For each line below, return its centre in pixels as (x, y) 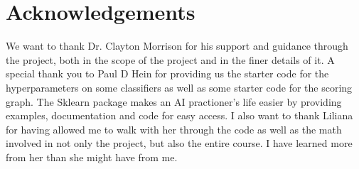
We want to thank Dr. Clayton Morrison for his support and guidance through (177, 46)
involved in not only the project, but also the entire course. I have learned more (179, 143)
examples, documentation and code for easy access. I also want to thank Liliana (179, 115)
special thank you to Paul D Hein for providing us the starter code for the (167, 73)
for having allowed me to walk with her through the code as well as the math (174, 129)
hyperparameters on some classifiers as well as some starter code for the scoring (179, 87)
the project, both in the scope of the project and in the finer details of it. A (170, 59)
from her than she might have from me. (92, 157)
